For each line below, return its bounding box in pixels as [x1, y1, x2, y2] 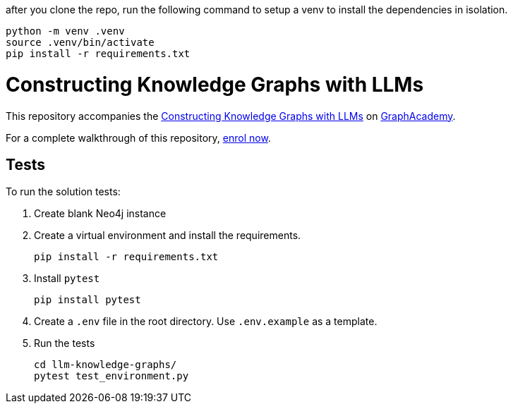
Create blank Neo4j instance [34, 207, 167, 220]
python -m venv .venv [6, 25, 125, 37]
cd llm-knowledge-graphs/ [34, 359, 177, 371]
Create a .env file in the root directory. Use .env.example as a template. [34, 315, 378, 328]
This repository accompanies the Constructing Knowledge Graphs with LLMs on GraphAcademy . [6, 109, 456, 122]
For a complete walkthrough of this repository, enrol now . [6, 131, 271, 144]
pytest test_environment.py [34, 370, 189, 382]
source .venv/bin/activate [6, 37, 155, 48]
